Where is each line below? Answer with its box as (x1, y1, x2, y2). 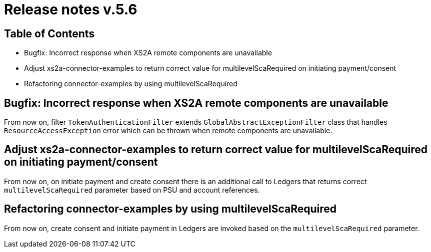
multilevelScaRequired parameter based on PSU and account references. (4, 185, 260, 194)
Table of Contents (4, 27, 95, 40)
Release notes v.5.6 (4, 1, 137, 18)
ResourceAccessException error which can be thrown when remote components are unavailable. (4, 126, 332, 135)
